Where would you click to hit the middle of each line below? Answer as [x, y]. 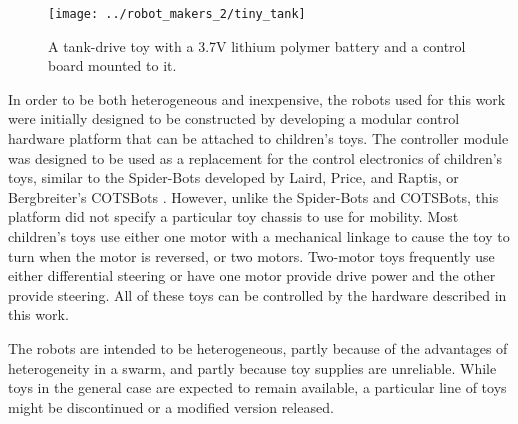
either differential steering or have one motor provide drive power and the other [252, 275]
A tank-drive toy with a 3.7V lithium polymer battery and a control [257, 45]
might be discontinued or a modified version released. [171, 406]
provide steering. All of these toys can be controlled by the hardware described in [257, 294]
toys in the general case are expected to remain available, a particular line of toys [257, 387]
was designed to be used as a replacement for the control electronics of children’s [255, 157]
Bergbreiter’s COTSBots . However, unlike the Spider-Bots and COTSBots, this [253, 196]
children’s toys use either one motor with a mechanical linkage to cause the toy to [259, 236]
